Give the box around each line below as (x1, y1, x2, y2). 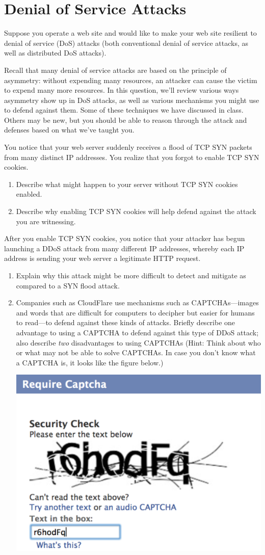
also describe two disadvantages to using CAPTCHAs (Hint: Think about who (16, 337, 261, 348)
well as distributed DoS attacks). (4, 47, 107, 58)
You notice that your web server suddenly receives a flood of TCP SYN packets (4, 142, 252, 152)
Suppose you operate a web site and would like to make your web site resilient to (4, 28, 257, 38)
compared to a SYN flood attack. (16, 280, 120, 290)
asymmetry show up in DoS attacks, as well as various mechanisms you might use (4, 94, 259, 105)
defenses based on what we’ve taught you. (4, 124, 135, 135)
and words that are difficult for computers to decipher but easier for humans (16, 307, 255, 318)
